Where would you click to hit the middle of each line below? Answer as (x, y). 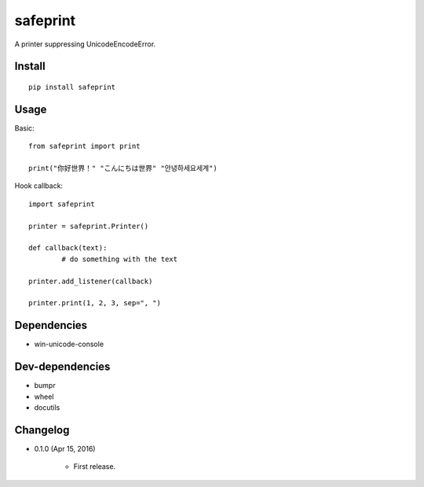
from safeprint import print (84, 146)
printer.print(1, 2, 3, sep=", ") (95, 303)
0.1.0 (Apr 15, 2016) (65, 448)
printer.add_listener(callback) (91, 281)
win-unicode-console (69, 344)
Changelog (42, 430)
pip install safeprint (72, 87)
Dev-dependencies (62, 367)
